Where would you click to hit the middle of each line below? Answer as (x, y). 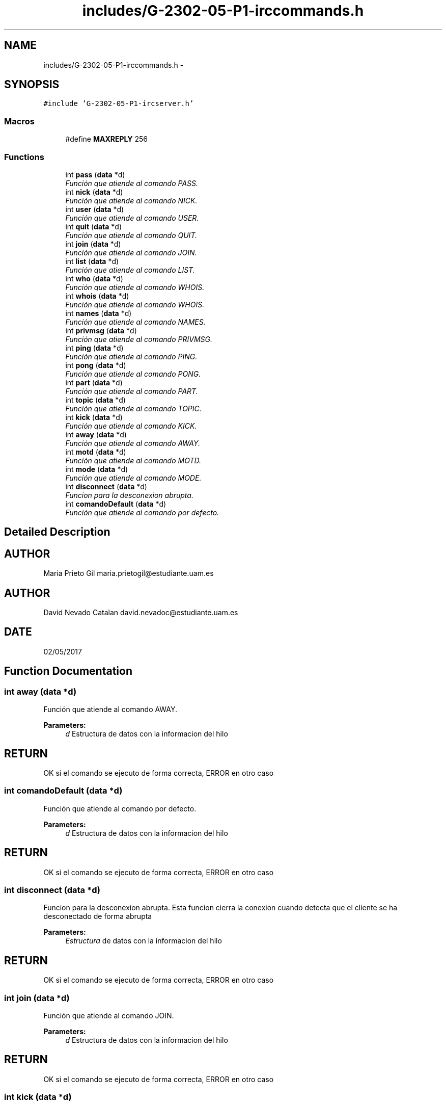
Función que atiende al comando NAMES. (135, 322)
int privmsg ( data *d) (101, 330)
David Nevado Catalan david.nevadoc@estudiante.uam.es (141, 613)
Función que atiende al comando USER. (132, 218)
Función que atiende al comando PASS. (132, 183)
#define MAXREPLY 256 (106, 139)
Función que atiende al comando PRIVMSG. (139, 339)
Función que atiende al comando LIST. (130, 270)
